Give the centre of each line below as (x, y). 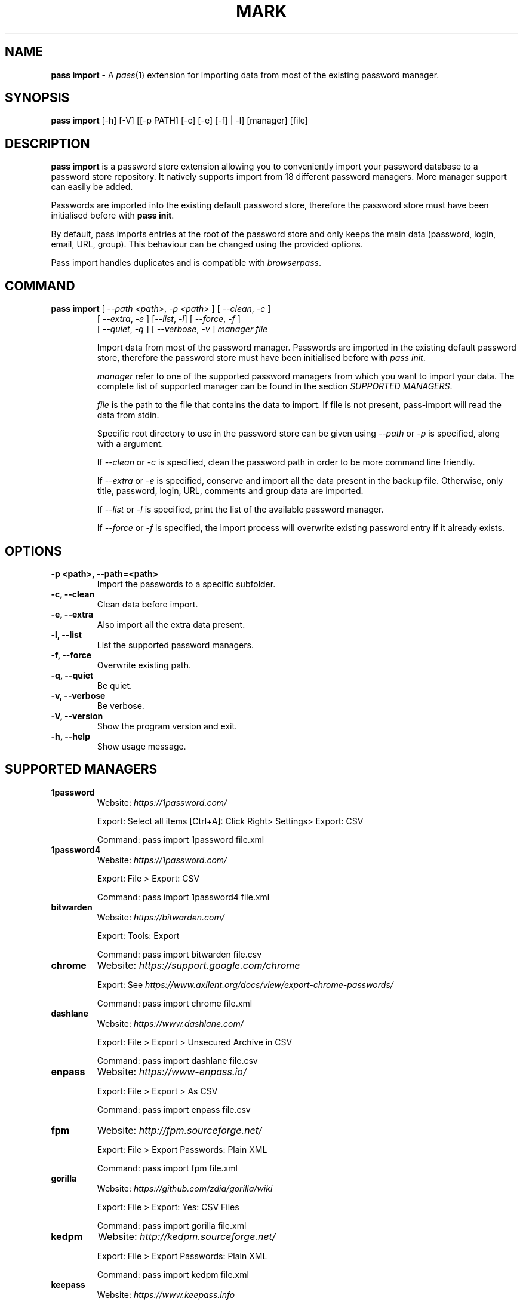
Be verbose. (121, 705)
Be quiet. (115, 685)
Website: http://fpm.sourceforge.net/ (179, 1130)
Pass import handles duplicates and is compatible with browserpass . (186, 263)
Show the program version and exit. (167, 726)
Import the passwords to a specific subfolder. (186, 584)
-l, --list (66, 634)
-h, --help (70, 736)
